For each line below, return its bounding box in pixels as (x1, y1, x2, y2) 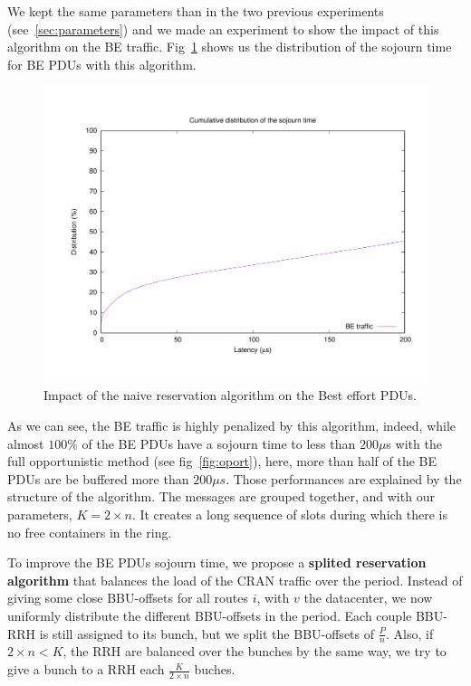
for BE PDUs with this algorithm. (7, 54, 197, 73)
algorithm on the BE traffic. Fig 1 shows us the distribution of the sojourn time (7, 37, 452, 56)
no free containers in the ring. (7, 522, 172, 541)
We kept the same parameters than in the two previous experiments (7, 2, 384, 20)
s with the (386, 434, 442, 453)
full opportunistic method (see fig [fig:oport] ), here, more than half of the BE (7, 452, 437, 471)
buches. (194, 660, 235, 679)
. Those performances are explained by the (226, 469, 462, 488)
